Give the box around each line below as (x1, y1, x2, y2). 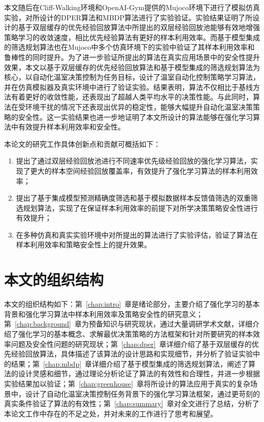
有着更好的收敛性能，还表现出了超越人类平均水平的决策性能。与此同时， (11, 91, 253, 102)
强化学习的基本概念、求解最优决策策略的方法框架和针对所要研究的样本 (18, 328, 253, 339)
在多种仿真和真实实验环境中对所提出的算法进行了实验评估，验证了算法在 (16, 229, 258, 240)
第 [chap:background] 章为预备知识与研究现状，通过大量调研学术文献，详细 (4, 318, 252, 329)
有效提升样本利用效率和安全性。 (18, 121, 125, 132)
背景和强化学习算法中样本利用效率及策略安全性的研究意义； (4, 308, 203, 319)
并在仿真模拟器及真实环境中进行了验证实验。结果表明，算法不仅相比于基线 (4, 81, 253, 92)
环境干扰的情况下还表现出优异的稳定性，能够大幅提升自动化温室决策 (25, 101, 253, 112)
